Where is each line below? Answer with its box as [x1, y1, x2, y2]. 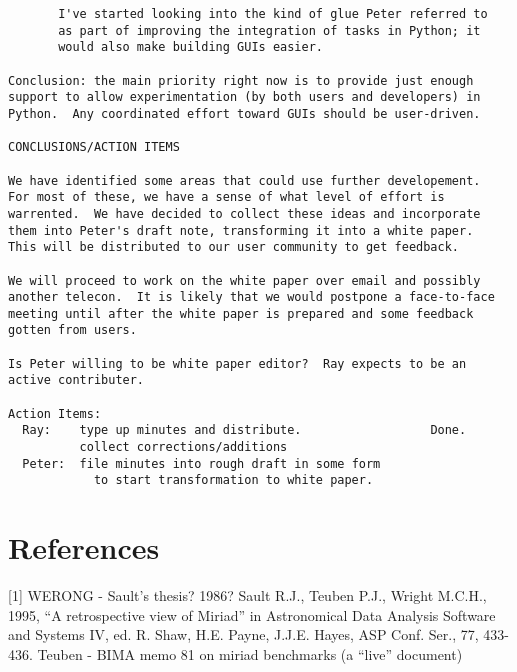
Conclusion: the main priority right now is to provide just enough [8, 73, 474, 88]
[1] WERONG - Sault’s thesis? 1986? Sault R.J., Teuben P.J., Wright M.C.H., [8, 585, 487, 606]
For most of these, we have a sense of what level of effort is [8, 190, 445, 205]
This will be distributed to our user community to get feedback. [8, 240, 460, 255]
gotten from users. [8, 323, 137, 338]
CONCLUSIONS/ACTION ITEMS [8, 140, 180, 155]
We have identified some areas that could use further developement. [8, 173, 481, 188]
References [8, 527, 160, 568]
